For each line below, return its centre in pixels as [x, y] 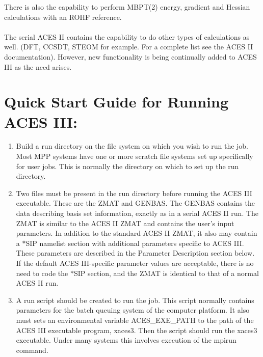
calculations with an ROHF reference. [63, 17]
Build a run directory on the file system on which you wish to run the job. [132, 146]
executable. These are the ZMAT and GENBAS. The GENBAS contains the [135, 203]
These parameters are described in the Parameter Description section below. [135, 253]
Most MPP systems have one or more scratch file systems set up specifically [135, 156]
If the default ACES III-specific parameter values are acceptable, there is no [135, 263]
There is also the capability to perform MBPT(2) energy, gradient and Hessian [127, 7]
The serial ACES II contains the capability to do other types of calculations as [127, 36]
